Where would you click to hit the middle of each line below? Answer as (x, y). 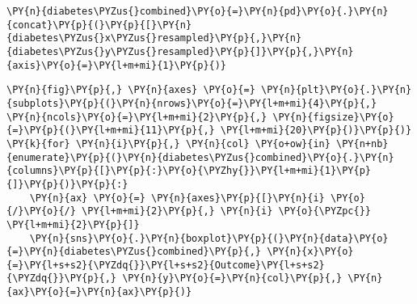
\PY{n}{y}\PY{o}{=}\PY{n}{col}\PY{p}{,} (232, 279)
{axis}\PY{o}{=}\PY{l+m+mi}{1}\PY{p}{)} (117, 65)
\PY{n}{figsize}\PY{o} (333, 117)
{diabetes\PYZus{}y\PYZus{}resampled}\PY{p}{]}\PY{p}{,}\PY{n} (180, 51)
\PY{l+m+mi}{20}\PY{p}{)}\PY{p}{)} (316, 131)
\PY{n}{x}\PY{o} (310, 252)
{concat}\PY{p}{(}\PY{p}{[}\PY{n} (99, 25)
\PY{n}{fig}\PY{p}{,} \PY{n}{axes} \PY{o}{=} (131, 90)
